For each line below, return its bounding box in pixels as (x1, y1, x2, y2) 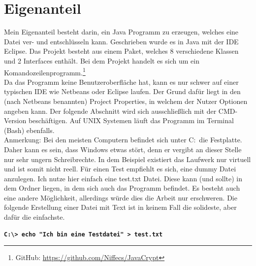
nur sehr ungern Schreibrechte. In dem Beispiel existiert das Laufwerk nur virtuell (4, 154, 251, 164)
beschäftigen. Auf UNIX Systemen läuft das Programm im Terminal (28, 115, 234, 126)
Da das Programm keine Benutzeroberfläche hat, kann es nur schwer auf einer (4, 76, 239, 87)
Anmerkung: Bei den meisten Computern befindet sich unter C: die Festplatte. (4, 134, 242, 145)
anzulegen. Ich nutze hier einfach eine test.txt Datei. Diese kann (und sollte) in (4, 173, 243, 183)
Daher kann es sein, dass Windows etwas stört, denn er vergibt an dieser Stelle (4, 144, 242, 154)
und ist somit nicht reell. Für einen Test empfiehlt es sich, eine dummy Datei (4, 164, 236, 174)
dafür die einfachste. (4, 212, 65, 222)
